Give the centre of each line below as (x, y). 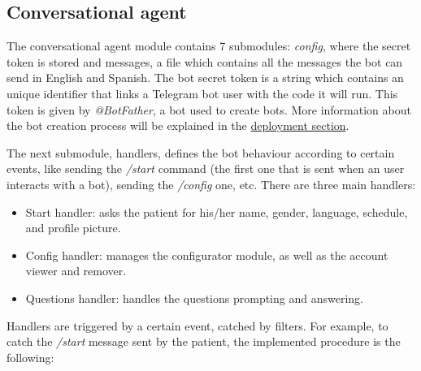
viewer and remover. (76, 271)
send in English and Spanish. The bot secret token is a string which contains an (205, 78)
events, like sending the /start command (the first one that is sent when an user (206, 168)
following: (30, 357)
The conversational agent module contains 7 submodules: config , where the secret (209, 46)
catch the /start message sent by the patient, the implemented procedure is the (204, 341)
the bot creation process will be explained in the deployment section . (178, 125)
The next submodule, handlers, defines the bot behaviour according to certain (201, 152)
